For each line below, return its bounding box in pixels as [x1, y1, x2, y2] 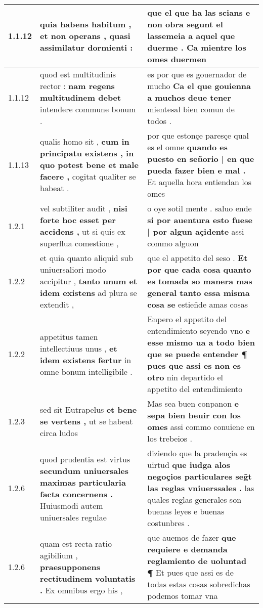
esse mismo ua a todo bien [147, 336, 255, 348]
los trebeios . [147, 432, 192, 444]
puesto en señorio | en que [147, 153, 254, 164]
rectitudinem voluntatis [40, 572, 136, 584]
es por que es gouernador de [147, 68, 247, 80]
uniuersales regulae [40, 511, 107, 523]
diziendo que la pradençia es [147, 447, 247, 459]
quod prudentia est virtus [40, 453, 130, 465]
